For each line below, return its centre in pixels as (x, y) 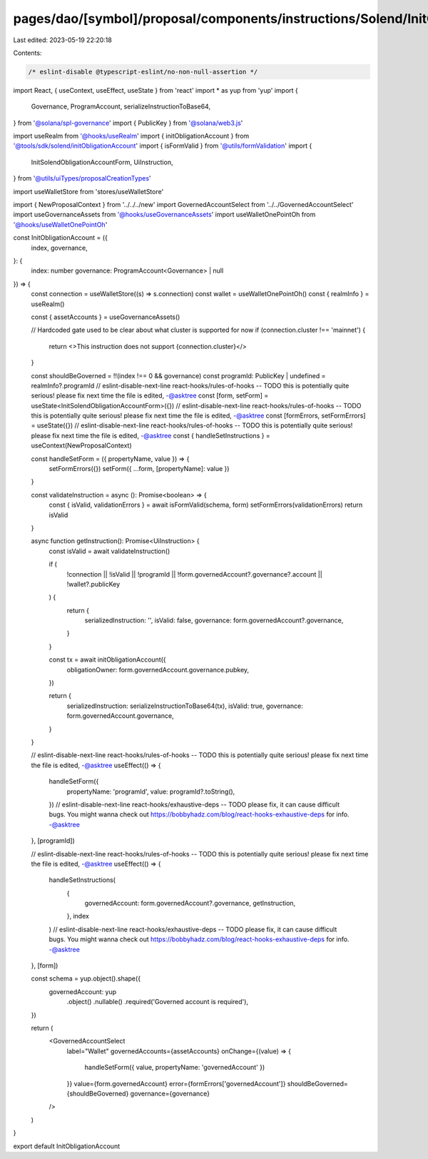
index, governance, (60, 248)
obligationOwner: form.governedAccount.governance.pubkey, (158, 669)
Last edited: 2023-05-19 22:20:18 (62, 40)
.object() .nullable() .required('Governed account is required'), (158, 1002)
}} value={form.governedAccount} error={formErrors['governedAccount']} (176, 1083)
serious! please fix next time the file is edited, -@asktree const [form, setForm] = (150, 395)
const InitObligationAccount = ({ (61, 238)
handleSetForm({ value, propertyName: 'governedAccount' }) (175, 1068)
